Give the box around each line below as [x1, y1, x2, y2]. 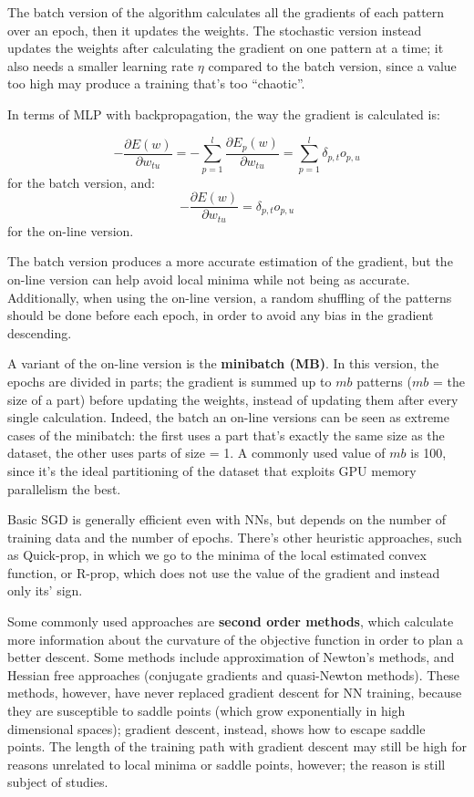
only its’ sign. [7, 581, 83, 600]
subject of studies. [7, 772, 108, 792]
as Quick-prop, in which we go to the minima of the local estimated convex [7, 545, 427, 564]
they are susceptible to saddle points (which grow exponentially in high [7, 701, 406, 720]
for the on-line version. [7, 221, 134, 240]
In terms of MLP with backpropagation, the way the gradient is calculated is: [7, 104, 440, 123]
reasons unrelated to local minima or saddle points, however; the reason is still [7, 754, 446, 773]
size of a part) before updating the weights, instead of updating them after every [7, 389, 459, 409]
